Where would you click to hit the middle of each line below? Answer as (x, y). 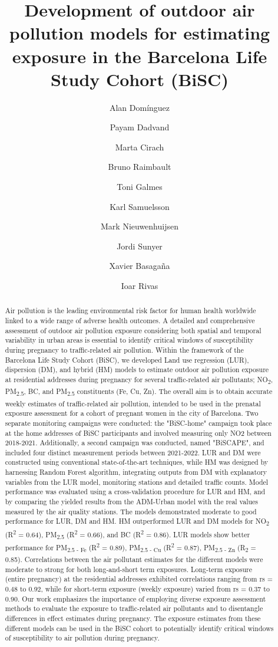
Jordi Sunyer (140, 246)
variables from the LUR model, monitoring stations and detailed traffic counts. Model (137, 482)
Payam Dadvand (140, 127)
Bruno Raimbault (140, 167)
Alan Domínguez (140, 107)
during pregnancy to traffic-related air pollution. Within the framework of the (124, 350)
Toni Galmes (140, 187)
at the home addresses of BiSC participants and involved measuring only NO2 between (138, 433)
